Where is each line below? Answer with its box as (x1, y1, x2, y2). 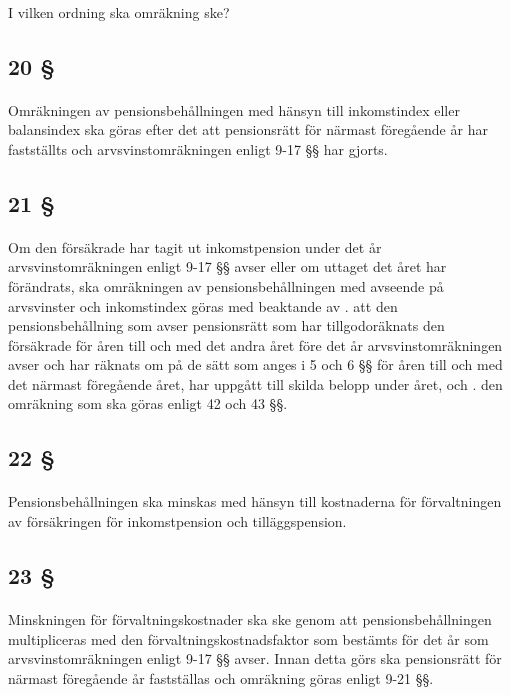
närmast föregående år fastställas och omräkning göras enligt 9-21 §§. (8, 667, 434, 688)
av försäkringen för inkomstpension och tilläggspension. (8, 511, 347, 532)
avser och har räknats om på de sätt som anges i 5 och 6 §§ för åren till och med (8, 354, 503, 375)
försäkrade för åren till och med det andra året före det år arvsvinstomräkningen (8, 334, 503, 355)
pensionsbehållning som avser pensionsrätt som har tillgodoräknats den (8, 315, 445, 336)
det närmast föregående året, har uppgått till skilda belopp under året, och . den (8, 373, 503, 394)
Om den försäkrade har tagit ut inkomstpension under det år (8, 236, 382, 257)
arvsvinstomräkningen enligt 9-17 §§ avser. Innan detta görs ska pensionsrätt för (8, 648, 502, 669)
